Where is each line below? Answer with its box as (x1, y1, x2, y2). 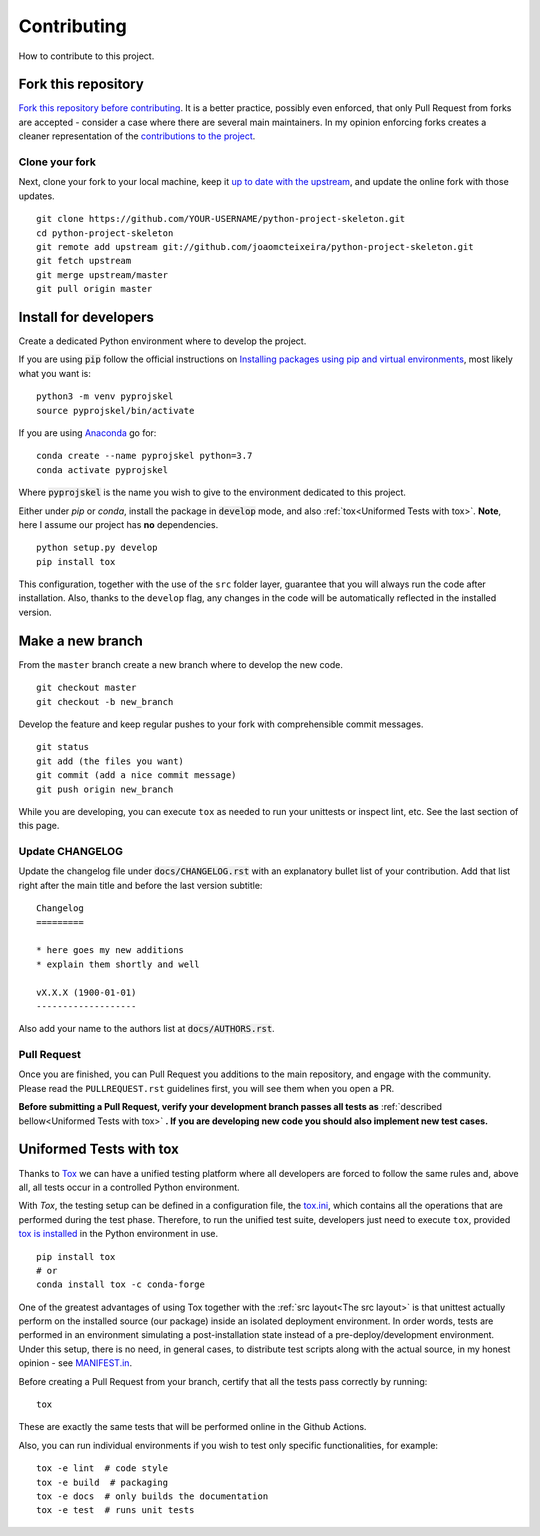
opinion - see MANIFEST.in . (18, 1357, 133, 1369)
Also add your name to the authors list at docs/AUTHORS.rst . (18, 1023, 275, 1035)
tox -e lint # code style (36, 1463, 169, 1474)
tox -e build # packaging (36, 1476, 169, 1488)
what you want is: (18, 367, 92, 379)
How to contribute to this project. (18, 50, 155, 62)
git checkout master (36, 682, 137, 694)
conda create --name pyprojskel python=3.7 (36, 450, 253, 462)
